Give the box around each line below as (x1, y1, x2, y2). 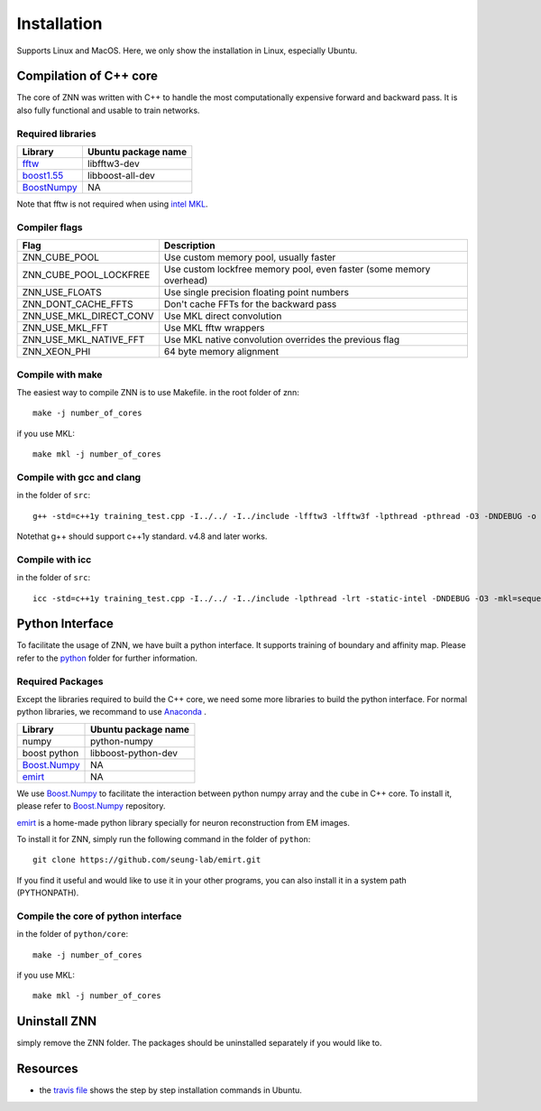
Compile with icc (16, 553, 92, 566)
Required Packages (16, 675, 104, 688)
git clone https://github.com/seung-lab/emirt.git (32, 855, 261, 866)
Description (163, 239, 215, 252)
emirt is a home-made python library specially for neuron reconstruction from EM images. (16, 817, 351, 828)
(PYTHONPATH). (16, 887, 79, 898)
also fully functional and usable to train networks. (16, 105, 200, 116)
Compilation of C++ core (16, 69, 158, 84)
